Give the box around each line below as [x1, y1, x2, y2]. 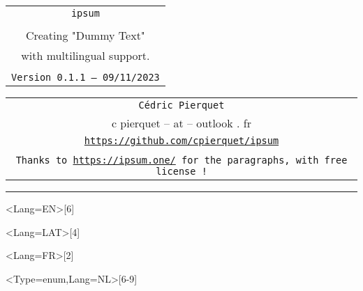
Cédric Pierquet [138, 100, 225, 111]
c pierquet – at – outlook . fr [111, 115, 252, 131]
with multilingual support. [21, 47, 150, 63]
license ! [156, 166, 207, 177]
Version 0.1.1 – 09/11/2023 [11, 72, 160, 83]
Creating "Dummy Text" [25, 27, 145, 43]
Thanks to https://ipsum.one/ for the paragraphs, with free [15, 155, 348, 166]
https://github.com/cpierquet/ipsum [84, 135, 279, 146]
